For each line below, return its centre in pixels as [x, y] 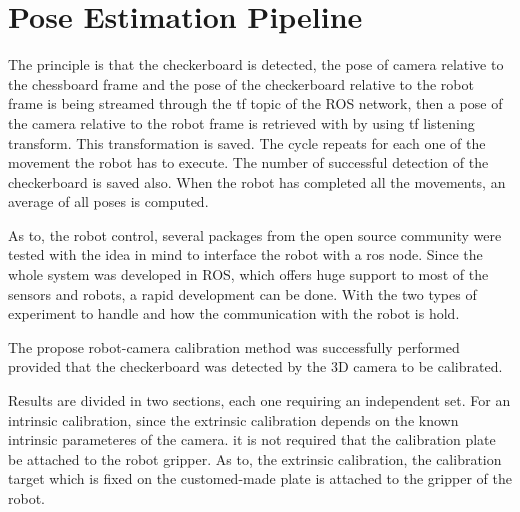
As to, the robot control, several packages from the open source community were [255, 234]
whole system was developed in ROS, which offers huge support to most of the [248, 274]
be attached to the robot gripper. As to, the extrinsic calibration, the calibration [255, 458]
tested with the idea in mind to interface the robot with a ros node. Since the [245, 254]
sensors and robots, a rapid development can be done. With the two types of [242, 293]
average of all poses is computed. [108, 201]
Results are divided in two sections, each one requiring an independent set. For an [259, 400]
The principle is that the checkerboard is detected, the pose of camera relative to [256, 64]
